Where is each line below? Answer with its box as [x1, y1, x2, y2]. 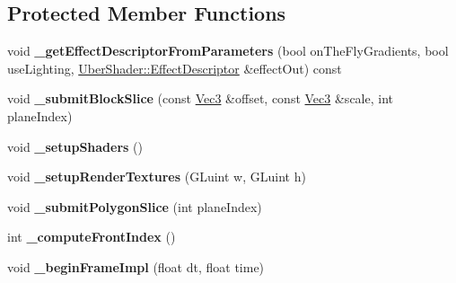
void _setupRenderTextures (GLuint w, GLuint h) [7, 167, 306, 186]
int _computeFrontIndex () [7, 227, 176, 246]
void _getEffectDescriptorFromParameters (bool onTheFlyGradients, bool [7, 41, 449, 60]
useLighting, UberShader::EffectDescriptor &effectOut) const [7, 58, 342, 77]
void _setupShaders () [7, 137, 143, 155]
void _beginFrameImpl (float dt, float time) [7, 257, 265, 276]
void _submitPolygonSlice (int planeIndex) [7, 197, 262, 216]
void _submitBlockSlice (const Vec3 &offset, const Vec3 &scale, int [7, 89, 393, 108]
